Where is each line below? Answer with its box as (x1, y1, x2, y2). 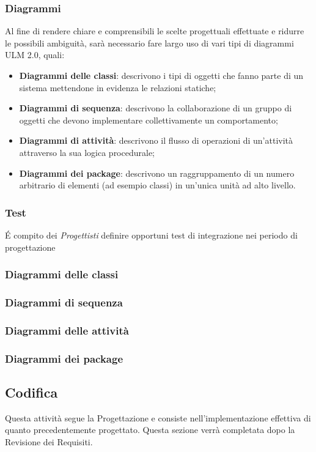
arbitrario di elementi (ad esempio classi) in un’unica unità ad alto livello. (19, 179, 296, 191)
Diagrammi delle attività (5, 322, 129, 338)
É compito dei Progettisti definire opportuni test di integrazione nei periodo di (5, 228, 298, 241)
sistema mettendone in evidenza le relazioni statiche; (19, 81, 216, 94)
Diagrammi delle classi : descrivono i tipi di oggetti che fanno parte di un (19, 69, 304, 81)
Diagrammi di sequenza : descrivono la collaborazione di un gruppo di (19, 102, 292, 114)
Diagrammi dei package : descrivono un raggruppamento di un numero (19, 166, 295, 179)
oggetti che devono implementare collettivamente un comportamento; (19, 113, 278, 126)
